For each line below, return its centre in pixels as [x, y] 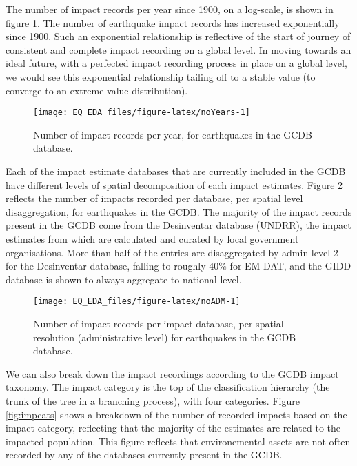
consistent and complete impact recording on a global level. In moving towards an [178, 49]
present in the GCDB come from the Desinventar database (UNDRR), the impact [178, 225]
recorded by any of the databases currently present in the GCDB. [144, 455]
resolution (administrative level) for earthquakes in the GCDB [165, 337]
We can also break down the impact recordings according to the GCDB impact [172, 373]
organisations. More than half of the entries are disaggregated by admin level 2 [172, 252]
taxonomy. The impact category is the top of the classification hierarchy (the [168, 387]
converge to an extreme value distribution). [97, 90]
